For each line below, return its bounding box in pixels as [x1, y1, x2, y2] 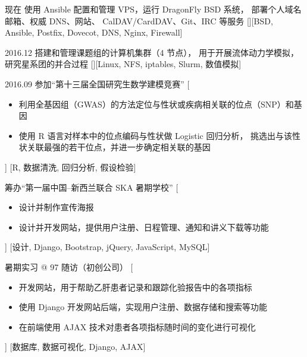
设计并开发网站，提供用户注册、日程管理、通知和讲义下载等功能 [18, 220, 269, 233]
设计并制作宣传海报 [18, 201, 94, 213]
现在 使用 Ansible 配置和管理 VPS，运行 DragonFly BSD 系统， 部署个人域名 [5, 3, 302, 15]
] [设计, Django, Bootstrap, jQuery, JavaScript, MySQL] [5, 241, 210, 253]
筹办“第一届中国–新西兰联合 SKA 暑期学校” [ [5, 181, 178, 193]
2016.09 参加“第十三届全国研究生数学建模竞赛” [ [5, 77, 190, 90]
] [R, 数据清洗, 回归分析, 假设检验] [5, 160, 136, 173]
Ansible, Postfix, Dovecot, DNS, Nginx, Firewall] [5, 26, 183, 39]
